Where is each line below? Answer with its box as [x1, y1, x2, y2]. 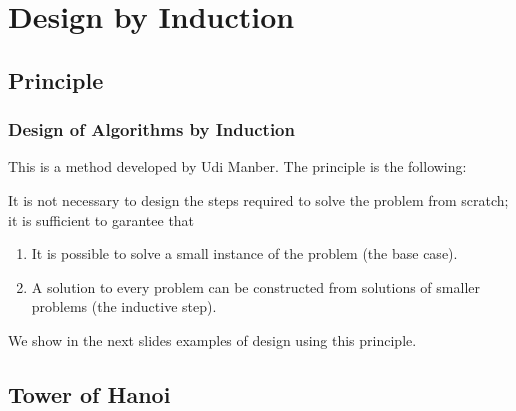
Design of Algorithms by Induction [8, 117, 295, 142]
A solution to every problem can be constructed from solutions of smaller [31, 276, 480, 297]
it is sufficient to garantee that [8, 209, 195, 230]
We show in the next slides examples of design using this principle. [8, 329, 417, 350]
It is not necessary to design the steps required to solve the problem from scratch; [8, 189, 509, 210]
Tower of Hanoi [8, 378, 171, 409]
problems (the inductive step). [31, 296, 217, 317]
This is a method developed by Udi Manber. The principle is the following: [8, 156, 467, 177]
